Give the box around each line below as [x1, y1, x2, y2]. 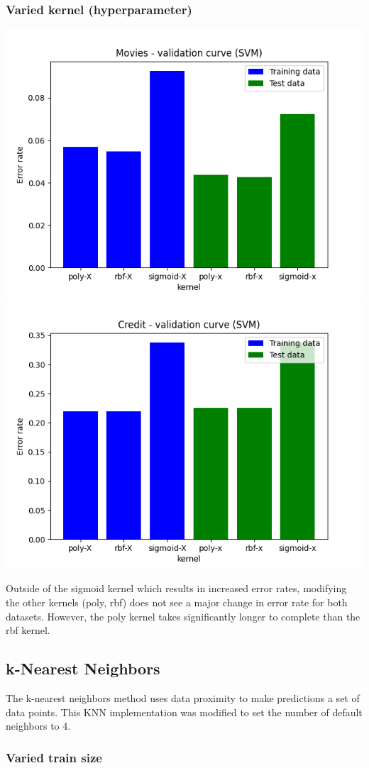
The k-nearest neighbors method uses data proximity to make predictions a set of [6, 690, 360, 705]
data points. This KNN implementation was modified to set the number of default [6, 704, 363, 719]
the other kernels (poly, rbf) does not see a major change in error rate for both [6, 595, 348, 609]
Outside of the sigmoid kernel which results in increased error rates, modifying [6, 581, 347, 596]
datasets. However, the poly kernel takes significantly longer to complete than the [6, 608, 360, 623]
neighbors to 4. [6, 718, 71, 733]
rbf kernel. [6, 623, 50, 638]
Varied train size [6, 748, 102, 766]
